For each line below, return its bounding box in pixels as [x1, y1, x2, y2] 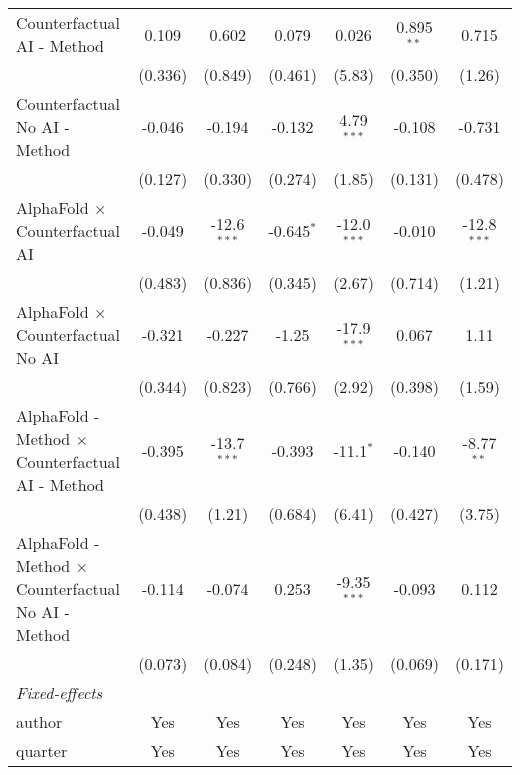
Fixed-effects [16, 681, 103, 704]
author [16, 710, 63, 733]
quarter [16, 739, 68, 762]
